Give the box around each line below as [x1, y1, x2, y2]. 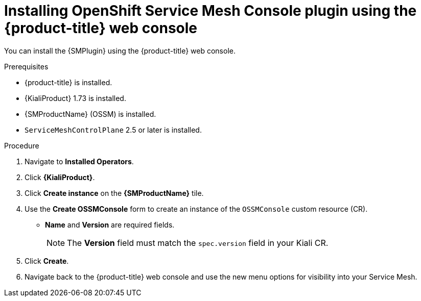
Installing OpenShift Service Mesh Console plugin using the [4, 2, 417, 19]
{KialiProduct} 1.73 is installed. [25, 93, 126, 103]
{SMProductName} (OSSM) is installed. [25, 109, 156, 118]
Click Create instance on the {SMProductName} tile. [25, 188, 204, 197]
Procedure [4, 141, 39, 150]
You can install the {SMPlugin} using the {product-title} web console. [4, 46, 236, 55]
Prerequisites [4, 62, 49, 71]
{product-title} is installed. [25, 78, 112, 87]
